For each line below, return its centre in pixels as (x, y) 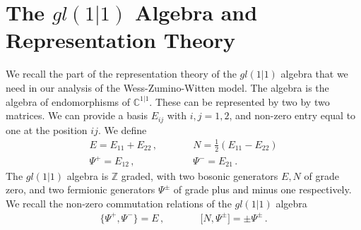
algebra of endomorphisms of (68, 101)
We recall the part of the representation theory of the (121, 74)
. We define (122, 129)
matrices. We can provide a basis (77, 115)
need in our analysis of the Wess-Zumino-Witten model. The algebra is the (167, 87)
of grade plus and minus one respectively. (262, 189)
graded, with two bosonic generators (200, 175)
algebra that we (314, 74)
